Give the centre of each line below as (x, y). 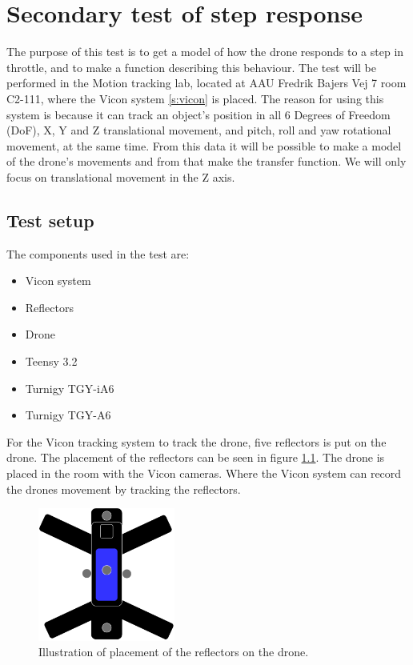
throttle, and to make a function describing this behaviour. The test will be (191, 67)
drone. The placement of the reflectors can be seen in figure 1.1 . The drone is (196, 457)
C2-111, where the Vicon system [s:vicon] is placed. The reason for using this (195, 98)
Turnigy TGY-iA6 (70, 388)
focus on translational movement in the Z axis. (121, 176)
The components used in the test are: (98, 253)
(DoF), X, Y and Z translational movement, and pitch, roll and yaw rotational (199, 130)
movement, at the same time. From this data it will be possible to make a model (204, 145)
